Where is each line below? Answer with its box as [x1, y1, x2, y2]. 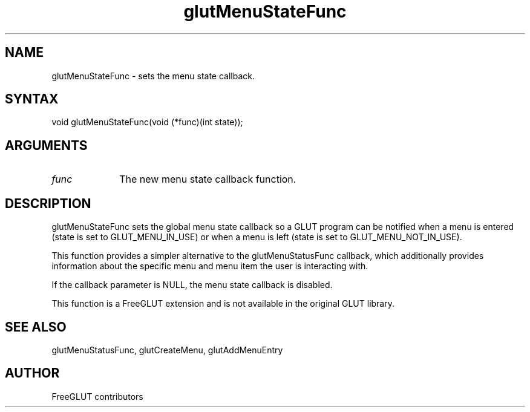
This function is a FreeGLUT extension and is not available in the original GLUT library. [51, 298, 395, 309]
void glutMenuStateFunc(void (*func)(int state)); [51, 117, 243, 128]
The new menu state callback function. [119, 173, 296, 186]
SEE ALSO [5, 319, 67, 335]
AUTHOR [5, 365, 60, 381]
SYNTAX [5, 91, 59, 107]
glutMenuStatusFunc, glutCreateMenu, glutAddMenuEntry [51, 344, 283, 355]
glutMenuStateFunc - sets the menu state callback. [51, 70, 255, 81]
